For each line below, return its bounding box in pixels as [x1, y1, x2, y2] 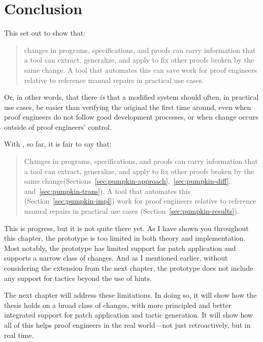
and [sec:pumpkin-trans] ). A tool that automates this [24, 185, 191, 196]
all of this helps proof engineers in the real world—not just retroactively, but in [4, 319, 251, 330]
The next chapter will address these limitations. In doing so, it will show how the [4, 290, 257, 300]
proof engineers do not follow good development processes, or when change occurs [4, 111, 258, 122]
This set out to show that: [4, 27, 86, 38]
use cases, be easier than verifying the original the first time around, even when [4, 101, 251, 112]
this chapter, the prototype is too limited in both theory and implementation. [4, 233, 246, 243]
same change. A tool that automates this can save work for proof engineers [24, 64, 257, 75]
